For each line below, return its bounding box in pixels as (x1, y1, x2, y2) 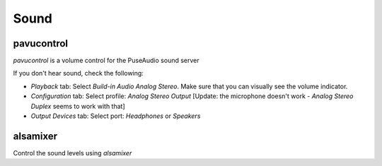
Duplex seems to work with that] (30, 102, 125, 110)
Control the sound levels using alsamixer (13, 148, 132, 157)
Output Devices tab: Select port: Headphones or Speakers (30, 112, 201, 120)
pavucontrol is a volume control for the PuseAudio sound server (13, 57, 199, 65)
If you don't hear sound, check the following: (13, 69, 144, 78)
